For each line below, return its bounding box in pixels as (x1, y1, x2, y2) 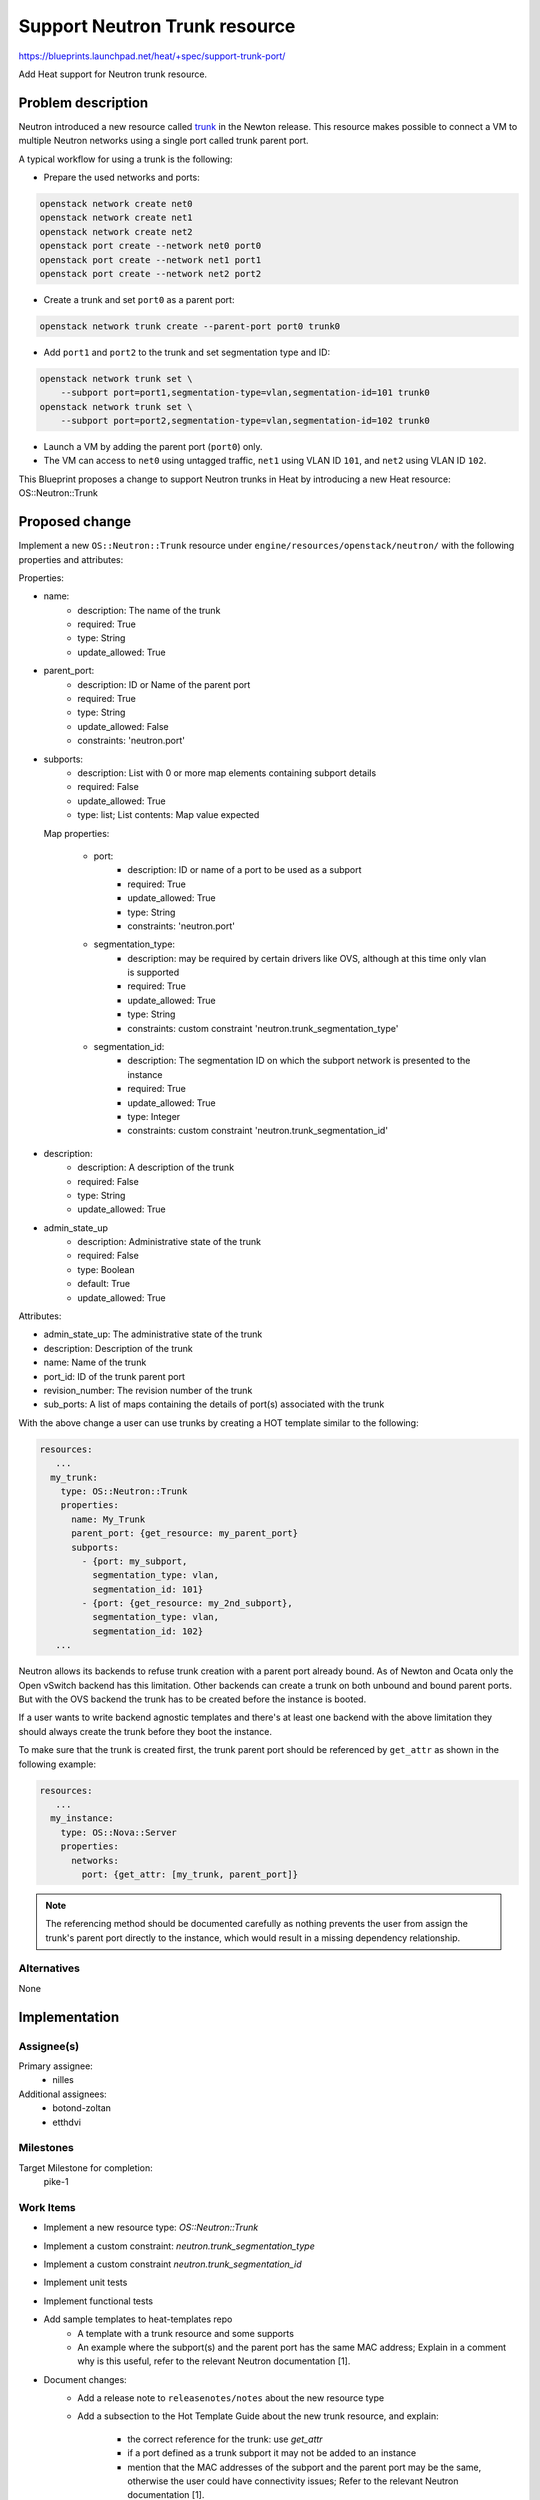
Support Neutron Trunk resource (18, 15, 296, 37)
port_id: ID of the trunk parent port (43, 1370, 185, 1382)
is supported (127, 966, 180, 979)
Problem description (18, 94, 149, 111)
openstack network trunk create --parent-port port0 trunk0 (39, 320, 341, 332)
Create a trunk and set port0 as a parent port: (43, 293, 235, 305)
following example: (18, 1758, 97, 1770)
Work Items (18, 2200, 76, 2214)
